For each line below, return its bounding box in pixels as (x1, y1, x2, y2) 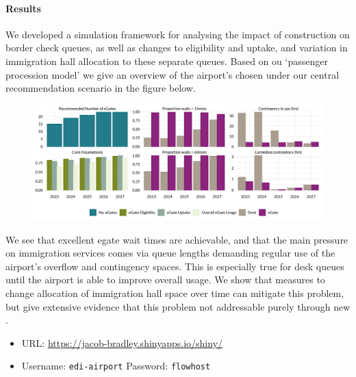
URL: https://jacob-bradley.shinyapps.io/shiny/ (21, 335, 223, 350)
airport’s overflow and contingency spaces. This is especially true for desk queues (5, 259, 344, 273)
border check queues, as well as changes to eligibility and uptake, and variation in (5, 40, 348, 55)
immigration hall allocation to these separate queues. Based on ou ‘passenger (5, 53, 328, 68)
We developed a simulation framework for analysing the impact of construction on (5, 27, 350, 41)
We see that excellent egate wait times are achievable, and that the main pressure (5, 232, 348, 246)
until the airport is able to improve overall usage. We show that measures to (5, 272, 325, 287)
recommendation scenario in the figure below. (5, 81, 196, 95)
